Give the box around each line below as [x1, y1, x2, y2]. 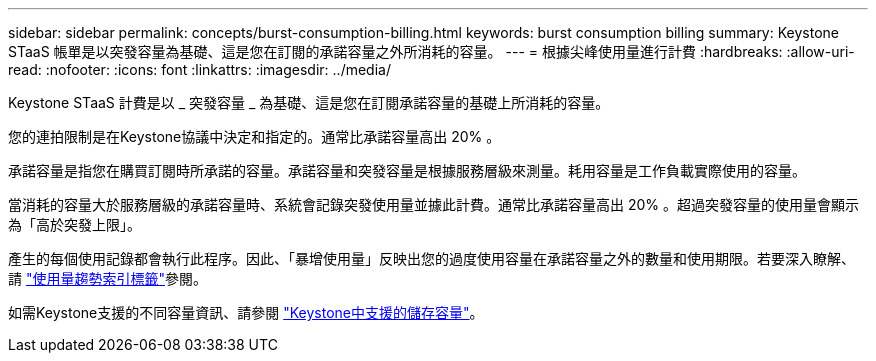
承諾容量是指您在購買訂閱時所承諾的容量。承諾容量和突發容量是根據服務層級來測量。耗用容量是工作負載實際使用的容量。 [8, 162, 806, 179]
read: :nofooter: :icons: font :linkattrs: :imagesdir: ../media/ [8, 61, 391, 78]
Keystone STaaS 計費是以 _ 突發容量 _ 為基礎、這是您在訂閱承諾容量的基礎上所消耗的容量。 [8, 94, 610, 111]
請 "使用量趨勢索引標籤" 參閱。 [8, 270, 207, 287]
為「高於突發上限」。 [8, 216, 141, 233]
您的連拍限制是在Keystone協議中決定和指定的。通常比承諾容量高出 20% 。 [8, 128, 501, 145]
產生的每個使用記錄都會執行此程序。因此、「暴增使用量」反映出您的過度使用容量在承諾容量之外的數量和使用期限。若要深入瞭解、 [8, 250, 855, 267]
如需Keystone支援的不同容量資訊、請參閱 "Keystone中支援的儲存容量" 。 [8, 304, 484, 321]
